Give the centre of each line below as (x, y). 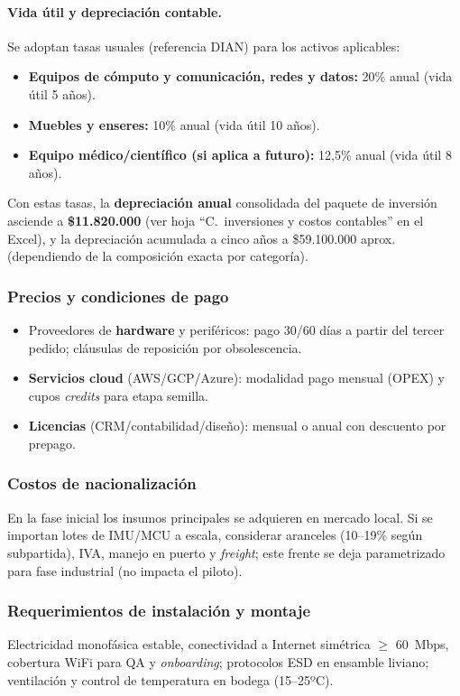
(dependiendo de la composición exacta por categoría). (158, 256)
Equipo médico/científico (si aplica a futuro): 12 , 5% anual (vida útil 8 (240, 155)
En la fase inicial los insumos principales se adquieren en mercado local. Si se (220, 517)
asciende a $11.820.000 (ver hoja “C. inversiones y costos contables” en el (216, 220)
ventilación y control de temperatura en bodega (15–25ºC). (170, 679)
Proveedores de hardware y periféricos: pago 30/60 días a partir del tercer (236, 329)
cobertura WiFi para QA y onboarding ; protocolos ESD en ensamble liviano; (218, 661)
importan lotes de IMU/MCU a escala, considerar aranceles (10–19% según (215, 535)
